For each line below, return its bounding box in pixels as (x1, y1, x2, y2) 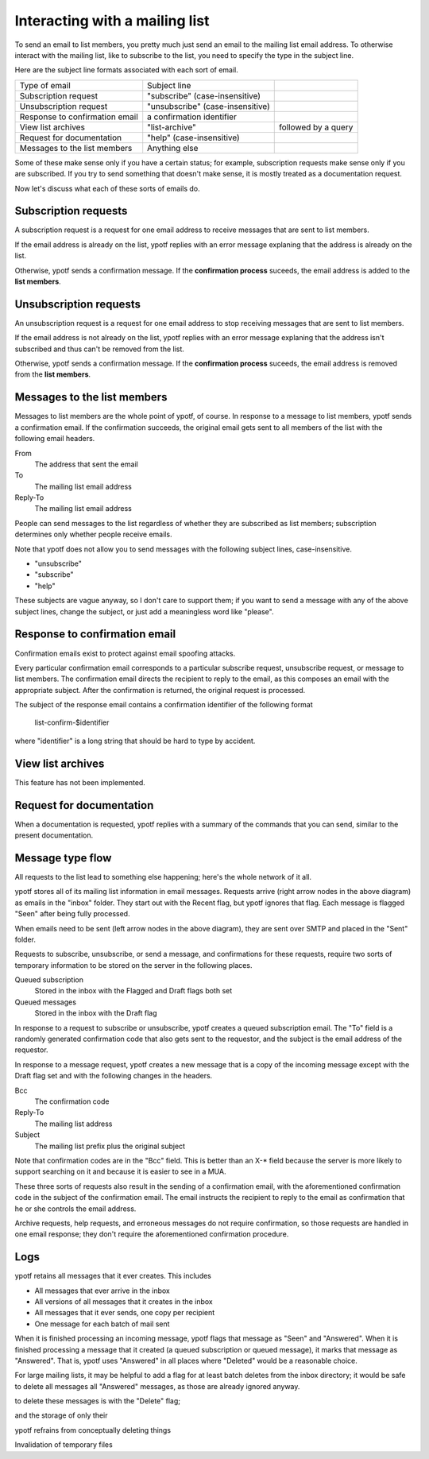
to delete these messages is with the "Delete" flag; (14, 1396, 181, 1406)
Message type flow (14, 851, 112, 865)
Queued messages (14, 997, 77, 1007)
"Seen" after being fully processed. (14, 909, 130, 919)
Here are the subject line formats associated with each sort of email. (14, 65, 238, 75)
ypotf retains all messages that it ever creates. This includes (14, 1271, 212, 1281)
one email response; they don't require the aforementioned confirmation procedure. (14, 1229, 289, 1239)
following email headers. (14, 434, 95, 443)
